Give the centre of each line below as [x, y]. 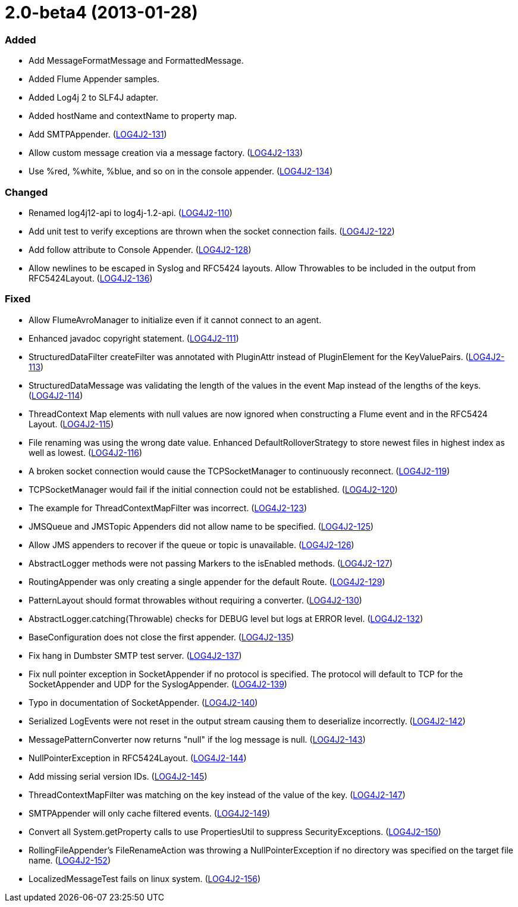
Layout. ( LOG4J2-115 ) [71, 424]
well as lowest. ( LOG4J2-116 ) [86, 452]
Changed [26, 192]
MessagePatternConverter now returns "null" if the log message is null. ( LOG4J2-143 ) [197, 739]
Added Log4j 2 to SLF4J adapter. [94, 98]
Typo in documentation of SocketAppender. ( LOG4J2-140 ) [143, 702]
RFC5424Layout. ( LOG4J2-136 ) [91, 278]
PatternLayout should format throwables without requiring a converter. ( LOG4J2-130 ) [195, 600]
